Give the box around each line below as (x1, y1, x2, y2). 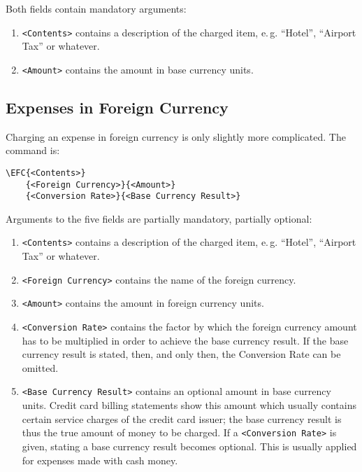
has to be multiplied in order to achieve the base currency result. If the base (22, 333, 349, 347)
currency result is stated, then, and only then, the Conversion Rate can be (22, 347, 341, 361)
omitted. (22, 360, 59, 375)
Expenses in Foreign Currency (6, 96, 229, 118)
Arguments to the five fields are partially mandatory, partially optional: (6, 211, 312, 225)
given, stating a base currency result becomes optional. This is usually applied (22, 438, 357, 453)
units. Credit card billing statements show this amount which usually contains (22, 398, 356, 412)
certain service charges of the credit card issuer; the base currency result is (22, 411, 342, 426)
